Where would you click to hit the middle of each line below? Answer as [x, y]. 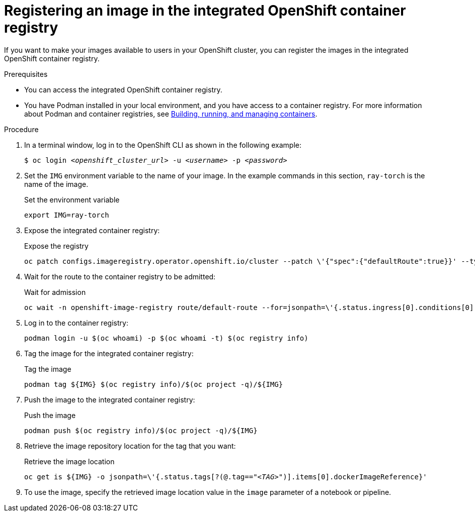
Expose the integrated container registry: [92, 230]
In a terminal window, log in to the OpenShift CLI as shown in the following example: [163, 145]
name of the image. [56, 184]
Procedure [21, 129]
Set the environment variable [72, 199]
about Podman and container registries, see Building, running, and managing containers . [171, 114]
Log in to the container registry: [76, 323]
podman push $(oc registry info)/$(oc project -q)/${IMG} [141, 430]
